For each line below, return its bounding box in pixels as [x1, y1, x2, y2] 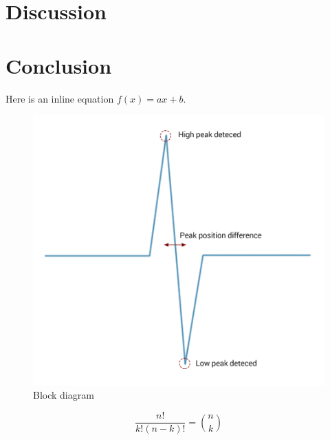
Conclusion [5, 51, 112, 79]
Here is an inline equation [5, 91, 114, 105]
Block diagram [33, 388, 94, 402]
